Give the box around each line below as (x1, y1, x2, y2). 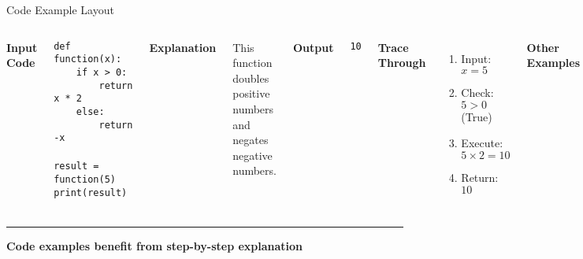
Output (292, 39, 334, 55)
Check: (461, 84, 494, 101)
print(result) (54, 187, 128, 198)
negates (232, 131, 269, 148)
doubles (232, 69, 269, 86)
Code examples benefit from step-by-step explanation (6, 237, 303, 253)
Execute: (461, 135, 503, 151)
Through (377, 54, 426, 71)
